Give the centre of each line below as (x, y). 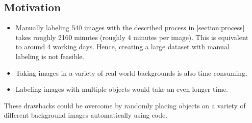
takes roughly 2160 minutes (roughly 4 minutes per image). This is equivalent (132, 37)
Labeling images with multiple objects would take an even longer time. (122, 89)
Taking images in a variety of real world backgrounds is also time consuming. (131, 72)
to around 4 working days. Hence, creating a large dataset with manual (122, 47)
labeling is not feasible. (50, 56)
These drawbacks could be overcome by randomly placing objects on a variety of (125, 105)
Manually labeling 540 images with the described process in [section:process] (130, 28)
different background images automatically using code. (86, 115)
